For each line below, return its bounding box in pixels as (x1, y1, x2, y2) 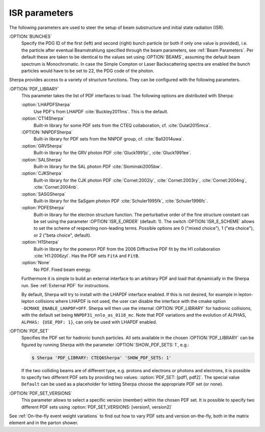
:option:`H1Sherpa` (21, 239, 59, 245)
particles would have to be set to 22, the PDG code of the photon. (21, 68, 154, 74)
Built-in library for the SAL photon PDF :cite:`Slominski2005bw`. (33, 163, 162, 169)
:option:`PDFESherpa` (21, 205, 65, 211)
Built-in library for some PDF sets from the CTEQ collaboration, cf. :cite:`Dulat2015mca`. (33, 122, 211, 128)
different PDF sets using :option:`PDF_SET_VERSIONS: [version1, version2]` (21, 404, 173, 410)
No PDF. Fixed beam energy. (33, 267, 92, 272)
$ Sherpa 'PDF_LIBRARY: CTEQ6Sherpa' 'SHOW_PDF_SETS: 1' (31, 355, 172, 360)
